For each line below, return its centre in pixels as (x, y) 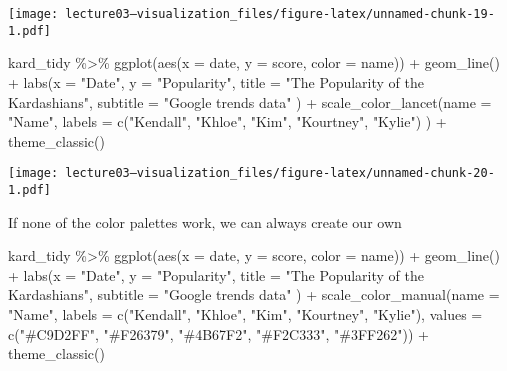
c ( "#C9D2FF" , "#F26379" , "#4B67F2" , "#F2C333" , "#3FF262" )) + (218, 333)
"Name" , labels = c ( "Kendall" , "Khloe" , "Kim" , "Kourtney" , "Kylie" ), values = (245, 313)
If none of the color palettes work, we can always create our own (205, 221)
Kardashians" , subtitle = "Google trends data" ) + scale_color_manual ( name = (254, 294)
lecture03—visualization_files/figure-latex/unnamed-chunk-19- (280, 14)
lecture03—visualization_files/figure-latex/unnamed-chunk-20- (280, 173)
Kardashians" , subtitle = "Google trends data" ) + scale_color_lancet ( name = (250, 101)
